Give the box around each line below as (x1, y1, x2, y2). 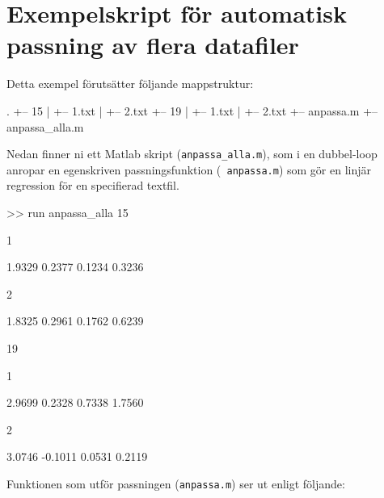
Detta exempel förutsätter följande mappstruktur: (6, 75, 254, 92)
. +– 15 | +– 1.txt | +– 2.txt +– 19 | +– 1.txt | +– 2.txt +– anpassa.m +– (6, 102, 378, 119)
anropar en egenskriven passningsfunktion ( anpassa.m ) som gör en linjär (6, 161, 372, 178)
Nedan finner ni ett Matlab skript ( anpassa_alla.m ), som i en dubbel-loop (6, 145, 378, 162)
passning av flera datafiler (6, 28, 299, 61)
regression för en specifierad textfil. (6, 177, 179, 194)
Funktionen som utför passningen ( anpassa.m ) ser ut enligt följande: (6, 475, 345, 492)
